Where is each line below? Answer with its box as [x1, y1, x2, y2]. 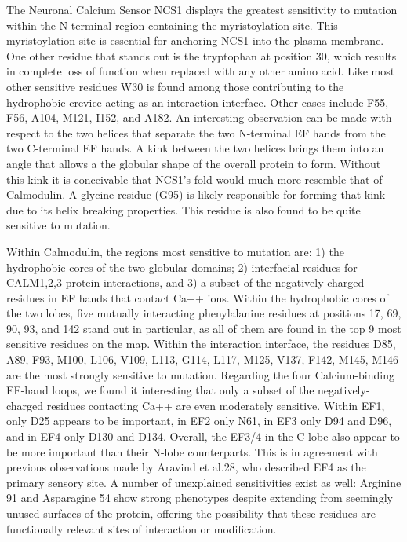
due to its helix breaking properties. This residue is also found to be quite [6, 201, 361, 218]
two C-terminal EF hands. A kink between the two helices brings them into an [6, 140, 384, 156]
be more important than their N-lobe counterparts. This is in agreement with [6, 443, 378, 460]
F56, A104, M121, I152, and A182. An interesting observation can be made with [6, 109, 392, 126]
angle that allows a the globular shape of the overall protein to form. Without [6, 155, 381, 171]
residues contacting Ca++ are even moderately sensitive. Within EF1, [46, 397, 385, 413]
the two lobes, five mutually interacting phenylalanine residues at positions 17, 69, [6, 305, 402, 321]
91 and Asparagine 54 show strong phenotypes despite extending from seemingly [6, 489, 393, 506]
